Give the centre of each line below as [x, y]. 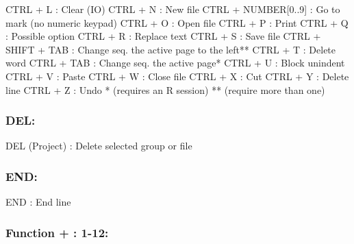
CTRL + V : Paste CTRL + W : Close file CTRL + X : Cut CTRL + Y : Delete [177, 76]
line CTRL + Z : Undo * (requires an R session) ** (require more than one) [165, 89]
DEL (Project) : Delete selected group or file [99, 146]
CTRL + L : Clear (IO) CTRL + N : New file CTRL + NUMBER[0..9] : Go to [173, 9]
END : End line [38, 202]
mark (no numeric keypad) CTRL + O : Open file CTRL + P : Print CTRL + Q [177, 22]
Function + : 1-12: [57, 232]
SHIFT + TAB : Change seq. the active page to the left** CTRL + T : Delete [171, 49]
